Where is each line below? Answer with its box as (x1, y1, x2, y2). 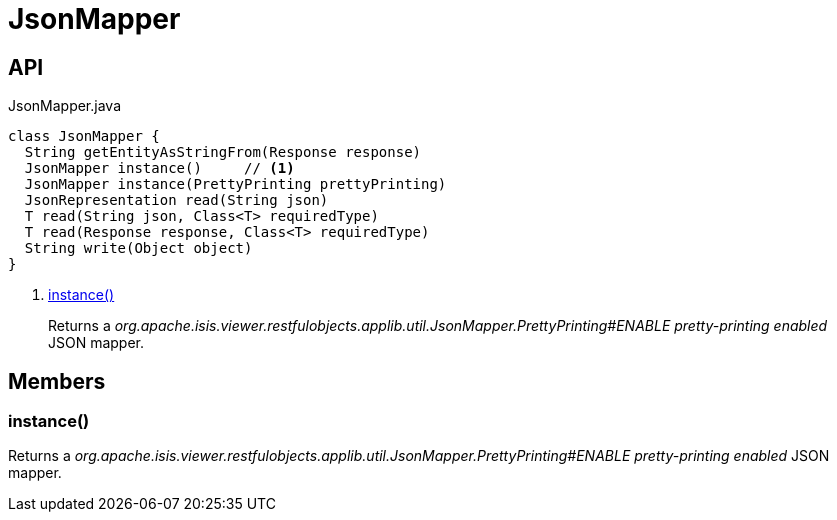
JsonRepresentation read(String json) (24, 192, 329, 209)
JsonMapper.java (8, 97, 121, 115)
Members (8, 368, 106, 394)
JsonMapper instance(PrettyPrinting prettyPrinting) (24, 176, 447, 193)
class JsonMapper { (8, 128, 160, 145)
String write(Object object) (24, 240, 253, 257)
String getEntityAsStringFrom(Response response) (24, 144, 422, 161)
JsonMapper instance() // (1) (24, 160, 295, 177)
